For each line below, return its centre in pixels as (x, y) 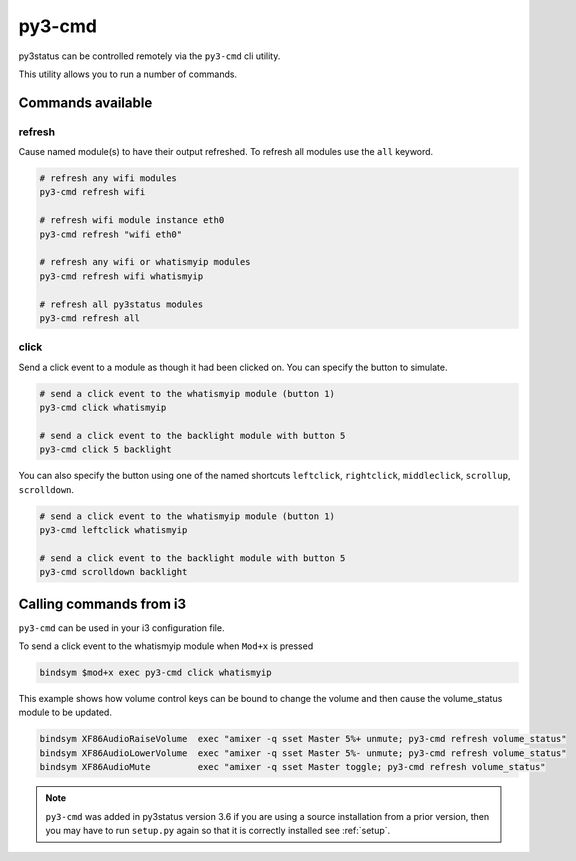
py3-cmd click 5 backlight (105, 449)
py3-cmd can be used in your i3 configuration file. (121, 627)
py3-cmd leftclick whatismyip (113, 530)
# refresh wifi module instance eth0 (132, 220)
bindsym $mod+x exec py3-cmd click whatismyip (155, 673)
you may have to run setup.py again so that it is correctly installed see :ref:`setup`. (218, 830)
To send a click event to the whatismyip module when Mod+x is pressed (166, 646)
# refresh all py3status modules (121, 304)
